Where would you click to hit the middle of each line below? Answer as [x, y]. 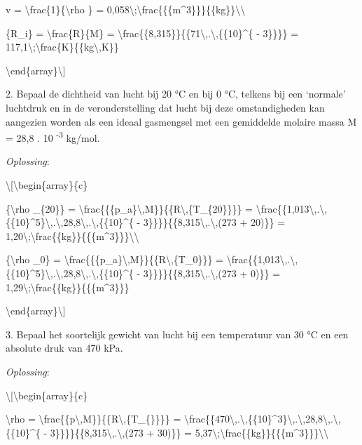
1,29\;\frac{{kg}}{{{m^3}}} [68, 287]
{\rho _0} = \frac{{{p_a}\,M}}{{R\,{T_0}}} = [115, 259]
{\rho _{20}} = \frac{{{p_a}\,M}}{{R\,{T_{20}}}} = [130, 208]
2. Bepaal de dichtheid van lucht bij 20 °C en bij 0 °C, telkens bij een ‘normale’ [176, 94]
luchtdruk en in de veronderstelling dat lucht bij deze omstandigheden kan [165, 107]
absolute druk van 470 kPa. [64, 348]
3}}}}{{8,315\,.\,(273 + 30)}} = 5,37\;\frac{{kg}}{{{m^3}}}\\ [189, 432]
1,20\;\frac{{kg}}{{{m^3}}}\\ [72, 235]
